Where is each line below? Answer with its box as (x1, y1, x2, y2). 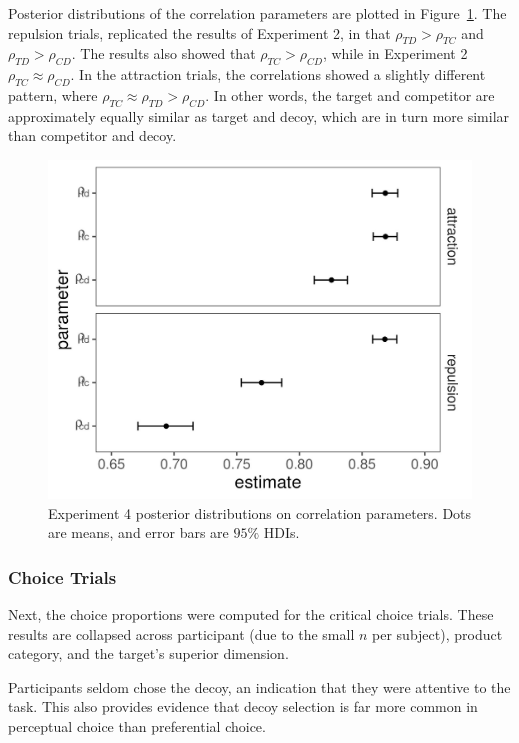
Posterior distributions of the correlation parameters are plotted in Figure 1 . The (8, 3, 507, 23)
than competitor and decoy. (8, 125, 177, 146)
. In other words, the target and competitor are (205, 84, 495, 105)
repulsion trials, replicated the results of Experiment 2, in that (8, 22, 391, 43)
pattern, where (8, 84, 98, 105)
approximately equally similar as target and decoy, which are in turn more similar (8, 105, 510, 126)
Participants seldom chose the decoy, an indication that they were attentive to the (8, 676, 511, 697)
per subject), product (372, 623, 503, 644)
